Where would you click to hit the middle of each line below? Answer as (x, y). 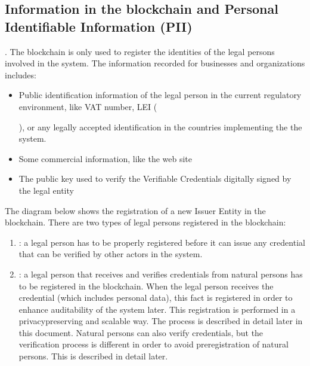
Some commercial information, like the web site (106, 158)
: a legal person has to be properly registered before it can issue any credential (162, 242)
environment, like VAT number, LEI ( (88, 106)
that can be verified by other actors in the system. (111, 254)
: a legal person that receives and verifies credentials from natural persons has (161, 274)
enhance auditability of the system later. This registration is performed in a (157, 309)
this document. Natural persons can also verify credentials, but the (141, 332)
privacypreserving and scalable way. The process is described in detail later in (161, 321)
